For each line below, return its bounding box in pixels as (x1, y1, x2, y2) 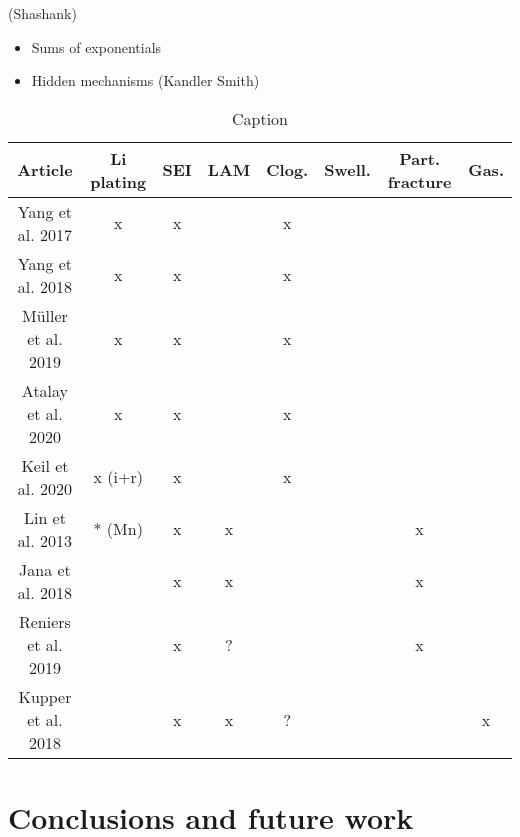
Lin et (23, 505, 66, 529)
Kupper (18, 684, 72, 708)
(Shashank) (8, 3, 77, 23)
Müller (22, 303, 68, 327)
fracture (387, 169, 452, 193)
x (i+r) (93, 465, 143, 489)
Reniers (18, 609, 71, 633)
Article (17, 158, 73, 182)
